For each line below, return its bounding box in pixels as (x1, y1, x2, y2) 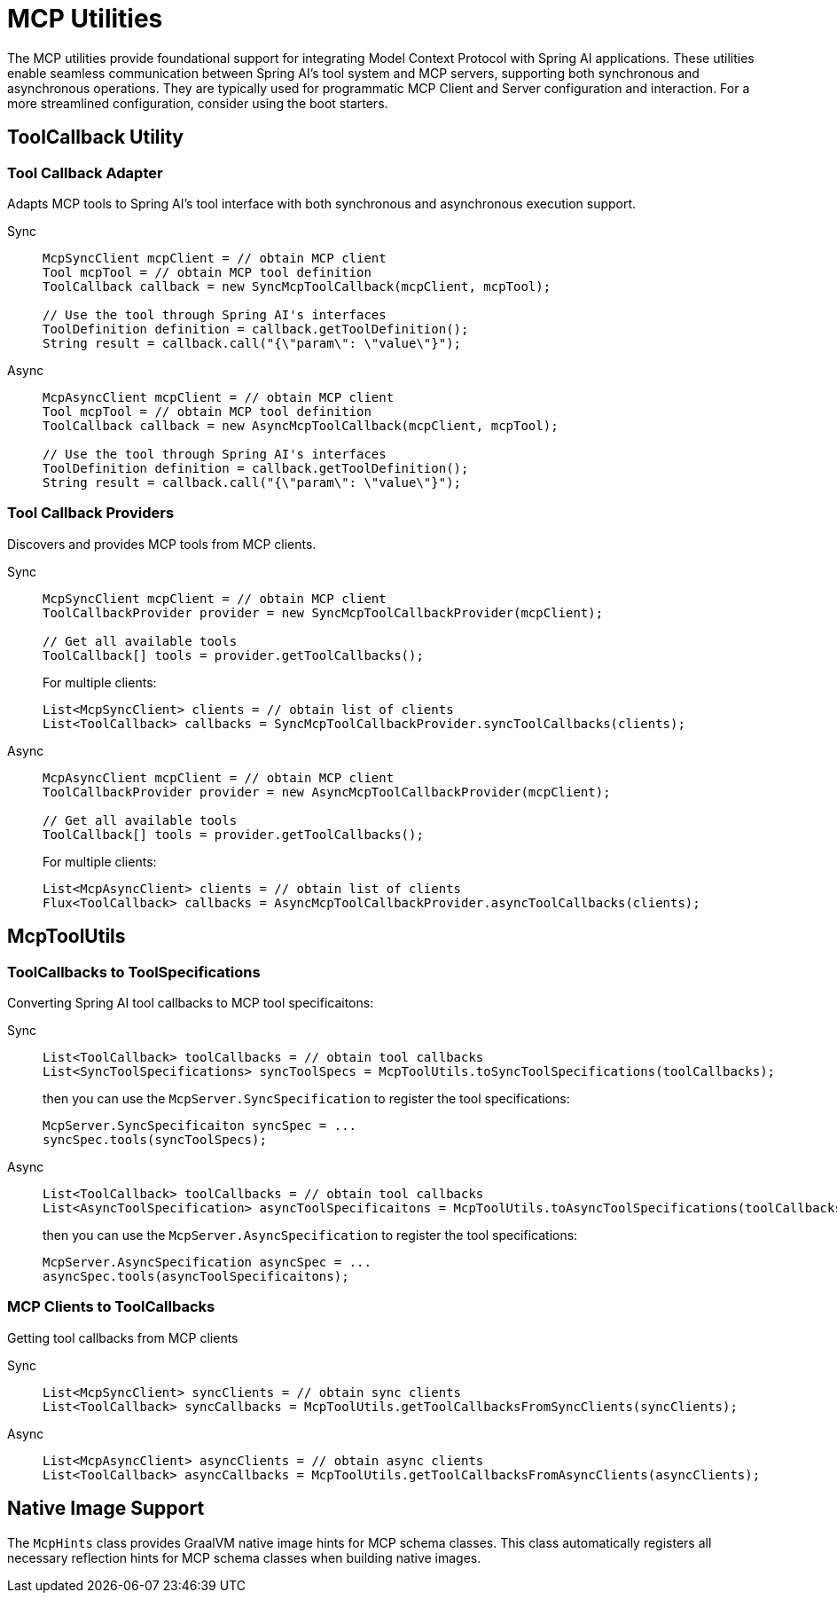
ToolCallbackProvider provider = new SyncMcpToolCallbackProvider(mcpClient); (43, 605, 604, 620)
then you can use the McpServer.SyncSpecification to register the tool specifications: (43, 1090, 570, 1106)
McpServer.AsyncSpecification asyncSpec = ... (43, 1254, 372, 1269)
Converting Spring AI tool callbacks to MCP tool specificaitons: (7, 994, 374, 1010)
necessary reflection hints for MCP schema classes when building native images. (7, 1549, 481, 1565)
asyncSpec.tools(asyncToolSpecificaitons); (43, 1268, 349, 1283)
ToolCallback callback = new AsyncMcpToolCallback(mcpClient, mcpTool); (43, 418, 559, 433)
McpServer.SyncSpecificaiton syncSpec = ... (43, 1118, 357, 1133)
